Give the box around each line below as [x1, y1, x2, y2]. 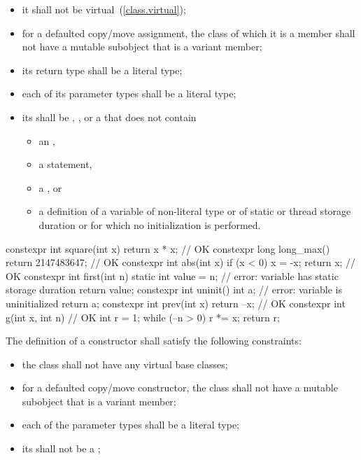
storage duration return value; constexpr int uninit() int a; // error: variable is [6, 282, 342, 297]
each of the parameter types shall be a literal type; [22, 417, 239, 432]
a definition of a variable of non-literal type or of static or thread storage [38, 204, 351, 218]
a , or [38, 180, 62, 195]
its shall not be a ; [22, 441, 101, 456]
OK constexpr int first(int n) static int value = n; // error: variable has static [6, 268, 339, 283]
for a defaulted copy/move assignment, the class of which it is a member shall [22, 25, 355, 40]
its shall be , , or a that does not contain [22, 109, 197, 124]
